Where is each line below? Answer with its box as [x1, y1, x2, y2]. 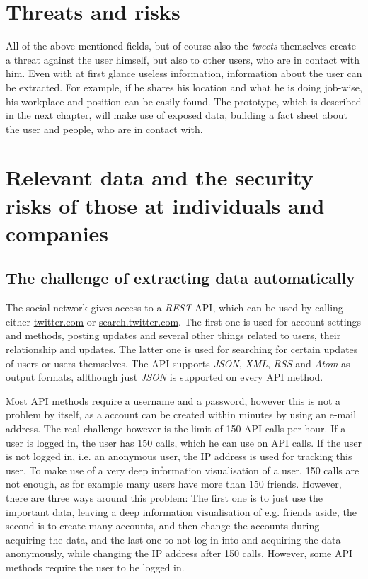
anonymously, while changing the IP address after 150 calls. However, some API [6, 546, 353, 561]
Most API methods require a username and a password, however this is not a [6, 393, 341, 408]
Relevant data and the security [6, 163, 314, 192]
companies [6, 218, 109, 247]
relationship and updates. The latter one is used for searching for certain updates [6, 342, 358, 357]
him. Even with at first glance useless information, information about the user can [6, 66, 362, 81]
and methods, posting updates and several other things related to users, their [6, 328, 341, 343]
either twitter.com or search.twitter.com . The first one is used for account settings [6, 314, 361, 328]
